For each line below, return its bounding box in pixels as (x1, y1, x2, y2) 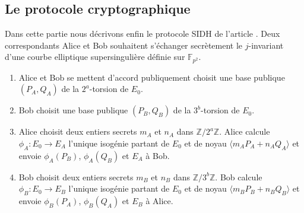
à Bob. (145, 149, 170, 161)
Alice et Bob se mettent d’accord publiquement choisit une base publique (18, 71, 285, 83)
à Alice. (145, 195, 173, 207)
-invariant (248, 39, 284, 51)
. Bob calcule (215, 170, 262, 183)
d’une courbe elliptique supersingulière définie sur (5, 50, 185, 63)
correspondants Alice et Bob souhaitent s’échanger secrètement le (5, 39, 243, 51)
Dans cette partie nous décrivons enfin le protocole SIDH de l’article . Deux (5, 27, 280, 40)
